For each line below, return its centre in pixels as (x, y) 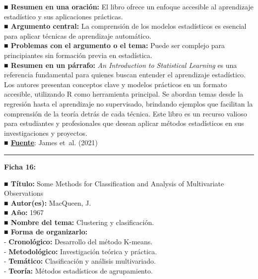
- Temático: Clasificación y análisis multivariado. (80, 261)
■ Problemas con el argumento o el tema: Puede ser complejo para (115, 45)
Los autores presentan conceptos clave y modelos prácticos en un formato (116, 84)
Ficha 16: (20, 166)
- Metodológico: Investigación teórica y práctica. (81, 251)
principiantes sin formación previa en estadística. (78, 55)
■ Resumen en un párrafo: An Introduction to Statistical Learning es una (121, 65)
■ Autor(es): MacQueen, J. (48, 202)
